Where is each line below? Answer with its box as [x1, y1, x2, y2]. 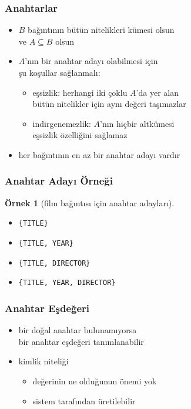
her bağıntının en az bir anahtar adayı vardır [18, 148, 180, 160]
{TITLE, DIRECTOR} [18, 259, 91, 267]
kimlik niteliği [18, 355, 69, 367]
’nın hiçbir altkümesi [99, 117, 175, 129]
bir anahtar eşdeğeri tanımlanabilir [18, 335, 144, 347]
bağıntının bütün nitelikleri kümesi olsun [28, 24, 175, 36]
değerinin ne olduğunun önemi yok [32, 375, 157, 387]
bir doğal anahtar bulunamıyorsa [18, 324, 137, 336]
